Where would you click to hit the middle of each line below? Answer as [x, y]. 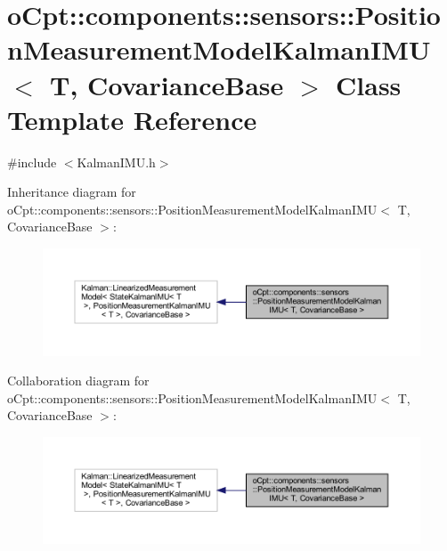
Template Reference [132, 119]
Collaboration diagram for [78, 381]
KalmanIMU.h [116, 162]
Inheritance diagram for [72, 192]
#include [32, 162]
